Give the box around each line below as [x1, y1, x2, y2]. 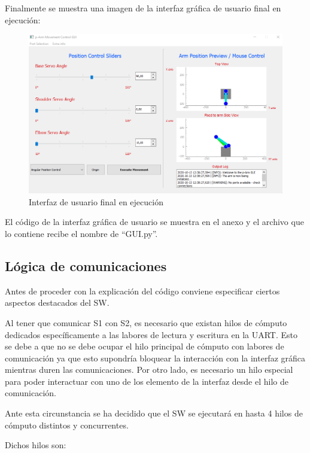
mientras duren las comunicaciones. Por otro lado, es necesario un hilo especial [5, 363, 293, 376]
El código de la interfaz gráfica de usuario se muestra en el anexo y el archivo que [5, 215, 304, 228]
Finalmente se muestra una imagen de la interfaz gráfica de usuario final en [5, 2, 281, 14]
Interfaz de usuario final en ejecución [29, 195, 163, 208]
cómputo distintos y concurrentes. [5, 418, 129, 431]
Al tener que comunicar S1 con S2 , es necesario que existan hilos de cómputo [5, 316, 287, 329]
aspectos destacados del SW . [5, 296, 110, 309]
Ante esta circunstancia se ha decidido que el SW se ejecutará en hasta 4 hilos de [5, 407, 303, 419]
